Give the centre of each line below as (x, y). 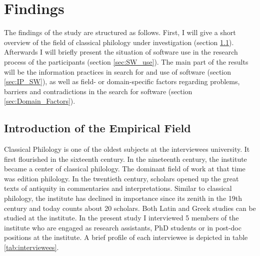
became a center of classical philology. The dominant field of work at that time (125, 169)
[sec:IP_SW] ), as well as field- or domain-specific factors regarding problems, (122, 81)
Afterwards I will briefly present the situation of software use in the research (121, 52)
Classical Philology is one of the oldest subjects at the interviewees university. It (127, 149)
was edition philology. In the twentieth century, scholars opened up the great (121, 178)
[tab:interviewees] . (31, 247)
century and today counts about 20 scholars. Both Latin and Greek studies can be (130, 208)
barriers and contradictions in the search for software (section (98, 91)
